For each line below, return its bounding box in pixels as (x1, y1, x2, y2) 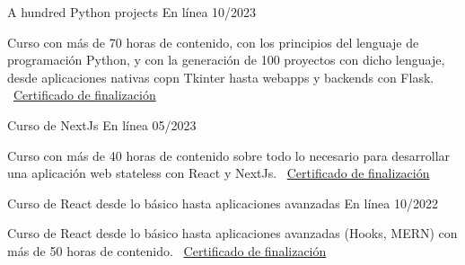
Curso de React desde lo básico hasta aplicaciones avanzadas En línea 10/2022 (7, 193, 438, 212)
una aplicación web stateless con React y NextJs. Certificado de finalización (7, 163, 430, 182)
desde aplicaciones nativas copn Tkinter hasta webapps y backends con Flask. (7, 67, 434, 86)
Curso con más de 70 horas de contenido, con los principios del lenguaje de (7, 32, 419, 51)
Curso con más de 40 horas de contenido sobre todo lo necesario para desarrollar (7, 146, 451, 164)
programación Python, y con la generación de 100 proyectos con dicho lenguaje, (7, 50, 445, 69)
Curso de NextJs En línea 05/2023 (7, 115, 197, 134)
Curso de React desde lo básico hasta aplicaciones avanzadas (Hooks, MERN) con (7, 224, 458, 243)
